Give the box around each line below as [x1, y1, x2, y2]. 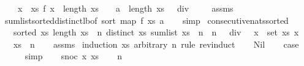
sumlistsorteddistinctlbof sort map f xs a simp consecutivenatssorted [4, 13, 289, 26]
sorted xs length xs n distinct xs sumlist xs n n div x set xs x [13, 26, 299, 38]
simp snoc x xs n [25, 50, 123, 62]
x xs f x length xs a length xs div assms [17, 2, 234, 14]
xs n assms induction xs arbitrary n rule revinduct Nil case [13, 37, 299, 50]
